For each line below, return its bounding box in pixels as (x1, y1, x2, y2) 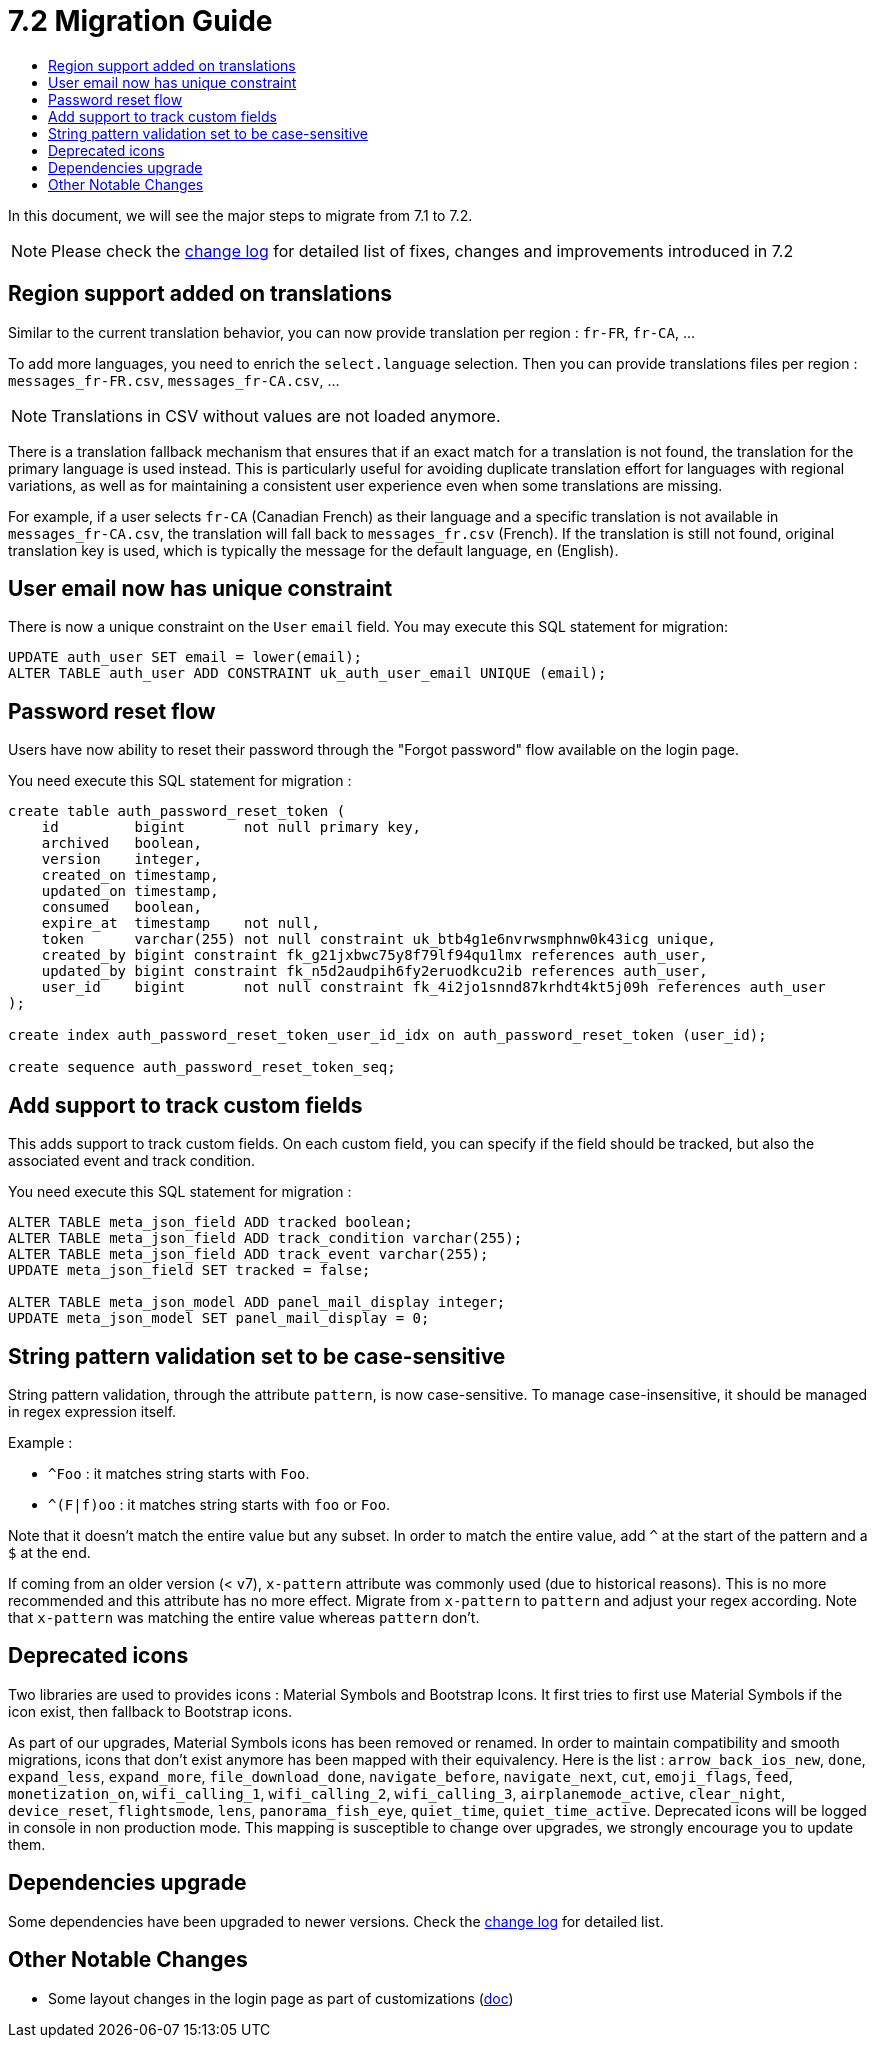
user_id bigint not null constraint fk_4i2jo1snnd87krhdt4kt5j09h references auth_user (41, 979, 826, 996)
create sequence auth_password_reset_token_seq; (8, 1059, 396, 1076)
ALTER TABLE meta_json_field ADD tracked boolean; (8, 1214, 413, 1231)
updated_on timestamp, (41, 883, 219, 900)
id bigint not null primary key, (41, 819, 422, 836)
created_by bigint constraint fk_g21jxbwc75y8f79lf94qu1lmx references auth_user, (41, 947, 708, 964)
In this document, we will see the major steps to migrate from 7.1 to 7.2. (8, 206, 473, 224)
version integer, (41, 851, 202, 868)
